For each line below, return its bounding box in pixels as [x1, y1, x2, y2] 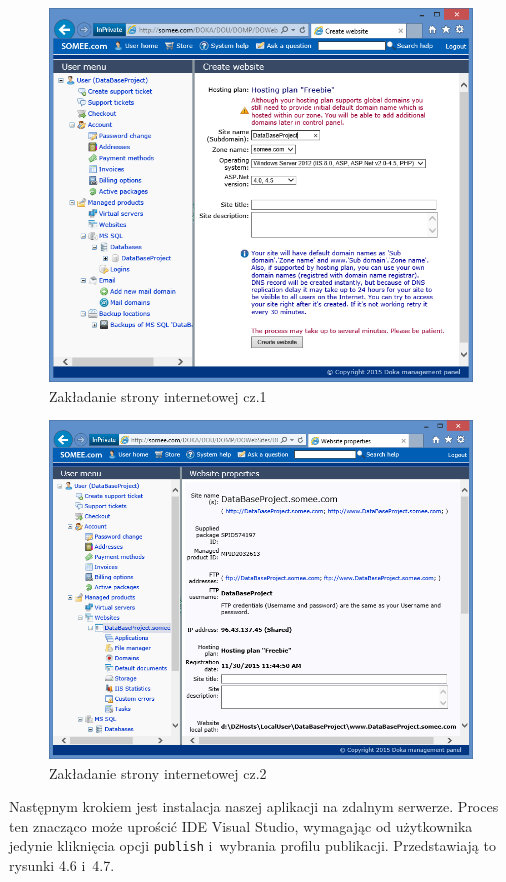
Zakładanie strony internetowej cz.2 [49, 762, 267, 783]
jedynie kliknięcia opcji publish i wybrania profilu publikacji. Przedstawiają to [9, 835, 496, 856]
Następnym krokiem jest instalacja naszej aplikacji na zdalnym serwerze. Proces [9, 796, 499, 817]
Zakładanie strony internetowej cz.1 [49, 385, 267, 406]
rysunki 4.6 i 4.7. [9, 855, 115, 876]
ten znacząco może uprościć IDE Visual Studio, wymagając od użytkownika [9, 815, 473, 836]
